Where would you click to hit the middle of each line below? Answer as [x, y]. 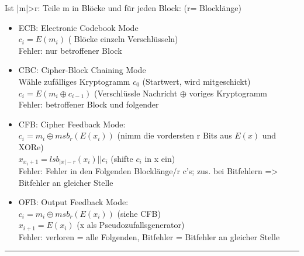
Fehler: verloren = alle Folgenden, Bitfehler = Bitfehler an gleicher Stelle [149, 236]
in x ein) [160, 158]
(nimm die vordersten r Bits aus [175, 135]
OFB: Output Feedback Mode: [73, 202]
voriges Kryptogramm [228, 93]
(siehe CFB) [139, 213]
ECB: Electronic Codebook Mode [78, 27]
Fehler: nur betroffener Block [70, 50]
